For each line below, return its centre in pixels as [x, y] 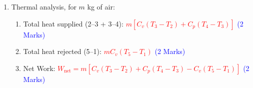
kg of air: [101, 6]
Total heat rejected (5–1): [62, 51]
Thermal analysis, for [44, 6]
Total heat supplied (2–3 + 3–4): [73, 23]
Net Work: [39, 68]
